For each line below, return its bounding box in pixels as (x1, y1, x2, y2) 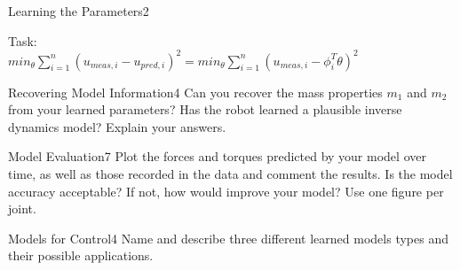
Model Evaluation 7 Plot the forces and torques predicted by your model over (8, 147, 426, 166)
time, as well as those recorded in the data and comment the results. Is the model (8, 165, 453, 183)
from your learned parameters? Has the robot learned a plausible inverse (8, 100, 402, 119)
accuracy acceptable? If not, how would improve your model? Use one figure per (8, 181, 444, 200)
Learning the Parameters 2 (8, 2, 149, 19)
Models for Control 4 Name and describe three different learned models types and (8, 228, 448, 247)
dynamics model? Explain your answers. (8, 117, 226, 135)
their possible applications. (8, 246, 154, 265)
